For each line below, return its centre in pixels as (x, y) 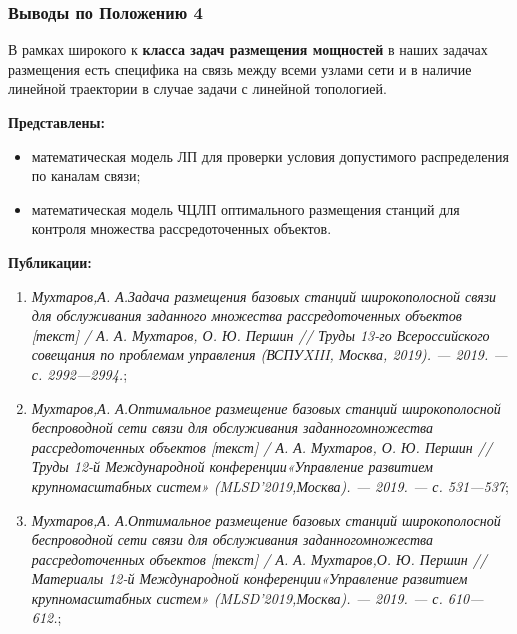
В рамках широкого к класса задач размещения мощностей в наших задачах (248, 49)
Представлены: (56, 122)
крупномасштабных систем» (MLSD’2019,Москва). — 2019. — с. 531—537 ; (270, 485)
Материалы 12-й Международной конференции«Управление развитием (249, 578)
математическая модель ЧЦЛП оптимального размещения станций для (245, 208)
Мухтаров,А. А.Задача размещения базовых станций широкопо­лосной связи (264, 295)
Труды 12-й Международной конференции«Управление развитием (232, 466)
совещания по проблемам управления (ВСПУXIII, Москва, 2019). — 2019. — (269, 354)
